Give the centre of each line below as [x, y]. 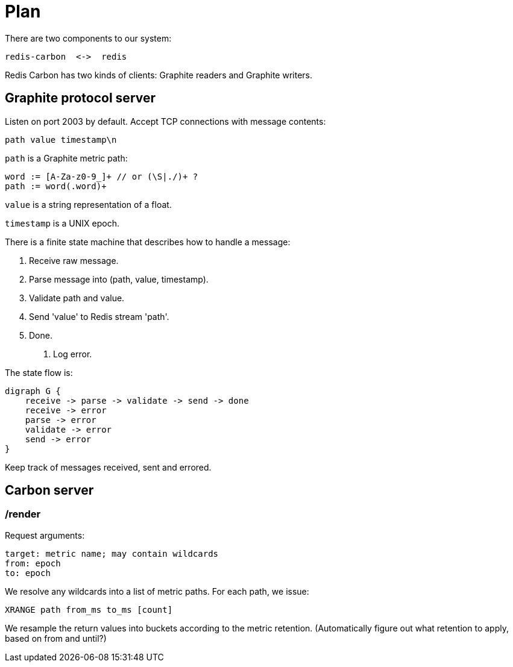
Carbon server [49, 490]
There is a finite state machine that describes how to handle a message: [148, 242]
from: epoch [33, 563]
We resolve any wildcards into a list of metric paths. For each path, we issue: [157, 591]
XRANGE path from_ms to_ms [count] [89, 609]
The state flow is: [39, 372]
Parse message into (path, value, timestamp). [119, 279]
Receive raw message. [74, 260]
